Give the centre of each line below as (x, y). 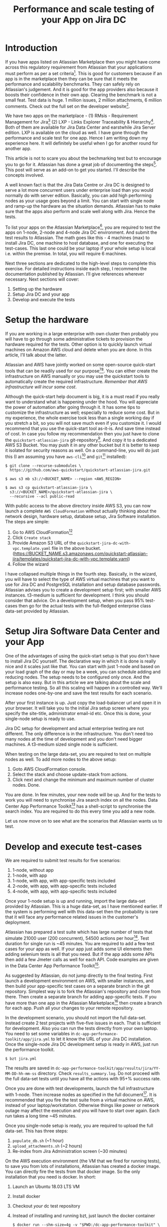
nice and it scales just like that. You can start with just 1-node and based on (83, 666)
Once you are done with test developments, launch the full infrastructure (80, 1088)
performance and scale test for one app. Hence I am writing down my (77, 138)
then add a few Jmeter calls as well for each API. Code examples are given (82, 959)
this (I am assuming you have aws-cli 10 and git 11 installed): (66, 456)
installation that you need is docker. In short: (51, 1176)
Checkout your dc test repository (46, 1206)
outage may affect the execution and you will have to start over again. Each (82, 1110)
